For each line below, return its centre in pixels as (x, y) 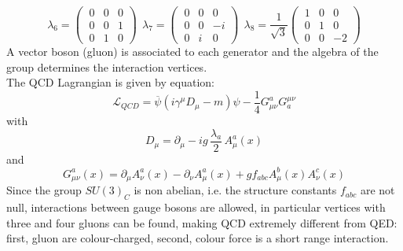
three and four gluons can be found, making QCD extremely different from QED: (202, 222)
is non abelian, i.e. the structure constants (235, 190)
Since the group (44, 190)
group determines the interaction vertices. (107, 66)
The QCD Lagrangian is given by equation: (110, 82)
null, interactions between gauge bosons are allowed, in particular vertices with (196, 207)
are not (377, 190)
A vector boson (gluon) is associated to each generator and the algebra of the (192, 52)
